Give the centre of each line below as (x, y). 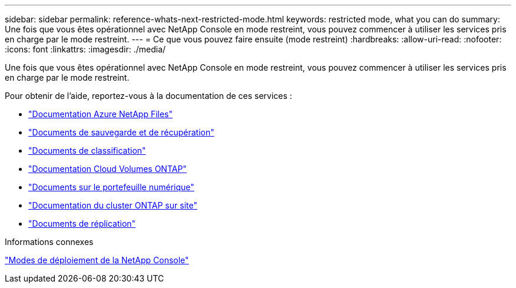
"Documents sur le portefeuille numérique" (111, 187)
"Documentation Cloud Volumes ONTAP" (107, 169)
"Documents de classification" (87, 150)
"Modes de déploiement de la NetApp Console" (97, 260)
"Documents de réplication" (82, 224)
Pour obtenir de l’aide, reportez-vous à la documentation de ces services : (148, 96)
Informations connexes (49, 242)
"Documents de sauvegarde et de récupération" (121, 132)
